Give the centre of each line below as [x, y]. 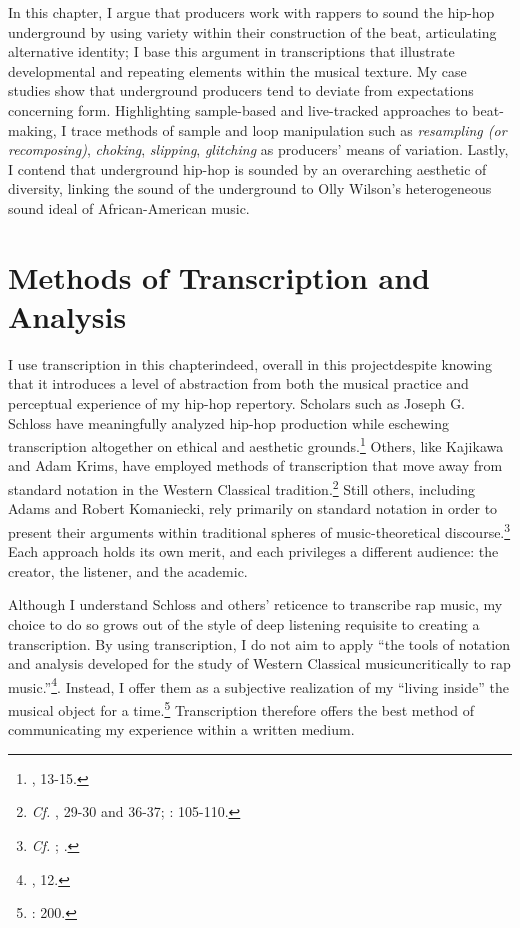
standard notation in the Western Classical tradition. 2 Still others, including [241, 487]
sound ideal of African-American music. [129, 207]
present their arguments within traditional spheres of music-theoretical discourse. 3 [259, 530]
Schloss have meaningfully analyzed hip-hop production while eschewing [228, 422]
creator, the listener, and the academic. [128, 570]
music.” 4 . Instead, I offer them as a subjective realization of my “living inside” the [258, 685]
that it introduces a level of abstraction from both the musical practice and [238, 383]
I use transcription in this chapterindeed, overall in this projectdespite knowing [250, 363]
